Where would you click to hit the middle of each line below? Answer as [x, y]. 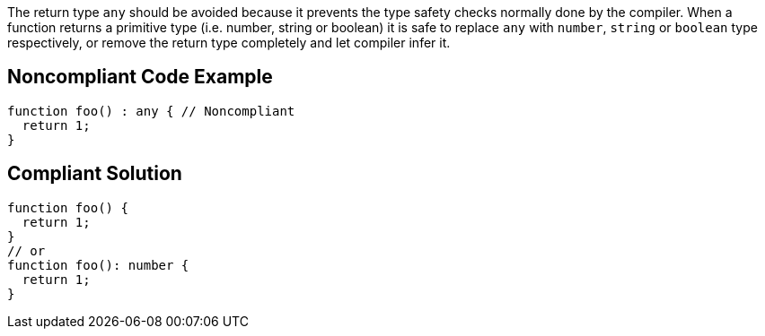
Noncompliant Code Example [140, 77]
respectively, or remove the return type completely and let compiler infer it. [229, 43]
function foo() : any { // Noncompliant [151, 111]
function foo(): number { [98, 265]
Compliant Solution [95, 174]
